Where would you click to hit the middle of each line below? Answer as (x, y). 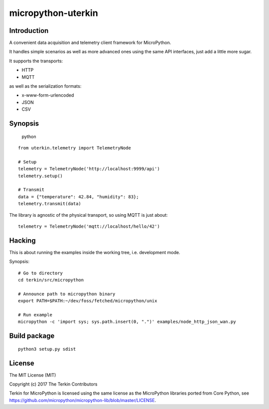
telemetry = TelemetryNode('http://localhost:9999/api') (89, 169)
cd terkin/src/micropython (51, 280)
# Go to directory (41, 273)
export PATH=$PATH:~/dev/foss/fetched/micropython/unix (88, 301)
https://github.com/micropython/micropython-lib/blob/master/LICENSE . (83, 400)
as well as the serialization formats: (45, 86)
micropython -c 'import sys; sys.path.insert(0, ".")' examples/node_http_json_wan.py (127, 322)
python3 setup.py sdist (47, 349)
